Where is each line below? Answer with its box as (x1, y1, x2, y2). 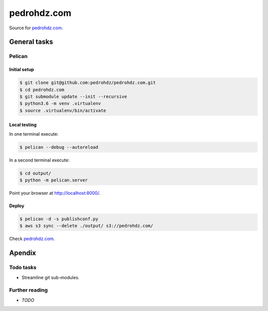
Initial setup (9, 67, 34, 73)
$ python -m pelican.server (19, 177, 88, 183)
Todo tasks (9, 264, 37, 271)
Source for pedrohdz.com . (9, 25, 64, 31)
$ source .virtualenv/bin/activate (19, 107, 106, 113)
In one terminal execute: (9, 131, 59, 137)
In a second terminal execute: (9, 157, 69, 163)
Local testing (9, 122, 37, 128)
